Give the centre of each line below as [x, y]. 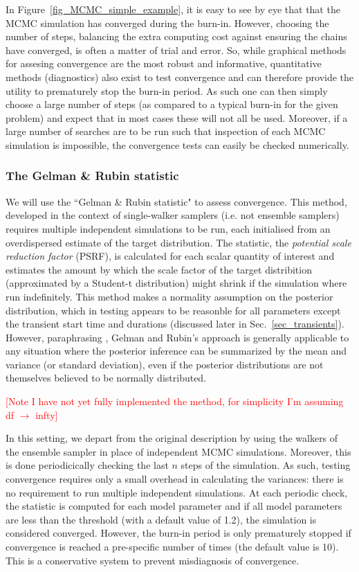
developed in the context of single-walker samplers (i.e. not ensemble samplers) [173, 215]
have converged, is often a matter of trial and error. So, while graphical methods [176, 50]
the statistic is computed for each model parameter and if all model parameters [174, 506]
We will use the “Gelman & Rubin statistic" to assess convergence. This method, [176, 201]
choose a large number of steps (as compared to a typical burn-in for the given [172, 104]
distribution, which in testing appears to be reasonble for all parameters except [173, 310]
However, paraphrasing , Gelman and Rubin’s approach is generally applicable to [177, 337]
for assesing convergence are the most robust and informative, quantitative [164, 63]
